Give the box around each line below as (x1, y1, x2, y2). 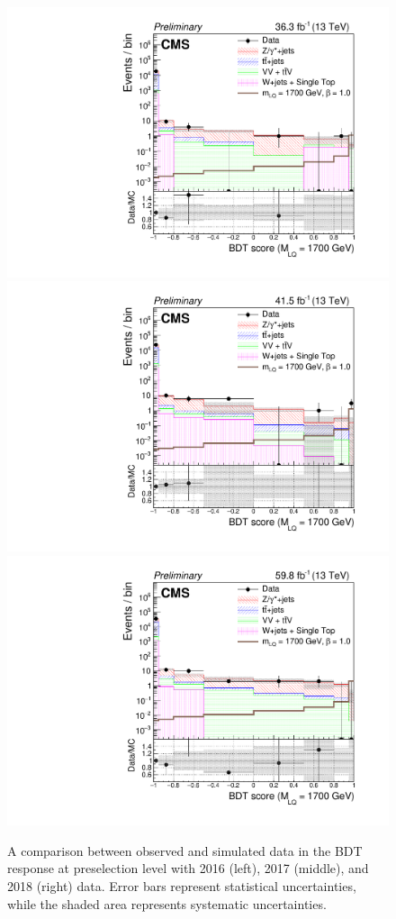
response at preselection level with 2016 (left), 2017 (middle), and (7, 859, 369, 878)
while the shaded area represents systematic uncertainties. (7, 894, 327, 913)
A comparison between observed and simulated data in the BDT (7, 841, 363, 860)
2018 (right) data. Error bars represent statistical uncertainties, (7, 876, 356, 895)
